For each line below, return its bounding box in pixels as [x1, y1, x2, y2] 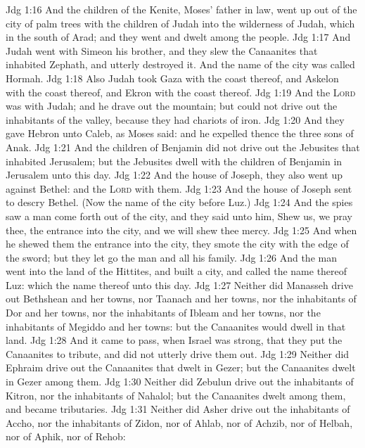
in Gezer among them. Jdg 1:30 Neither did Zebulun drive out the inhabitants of [6, 374, 354, 389]
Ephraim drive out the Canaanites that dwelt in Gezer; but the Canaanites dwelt [6, 360, 356, 375]
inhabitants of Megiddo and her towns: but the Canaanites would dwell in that [6, 319, 346, 333]
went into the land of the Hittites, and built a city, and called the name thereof [6, 264, 347, 279]
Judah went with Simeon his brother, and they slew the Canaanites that [6, 43, 318, 58]
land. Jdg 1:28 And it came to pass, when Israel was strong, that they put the [6, 333, 342, 347]
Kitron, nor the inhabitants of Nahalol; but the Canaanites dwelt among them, [6, 388, 346, 402]
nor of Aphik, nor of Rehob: [6, 429, 126, 444]
